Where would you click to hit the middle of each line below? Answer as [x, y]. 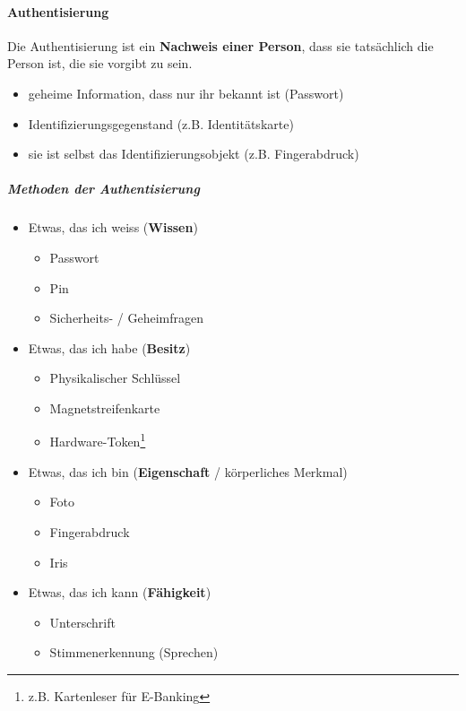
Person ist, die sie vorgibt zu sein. [100, 63]
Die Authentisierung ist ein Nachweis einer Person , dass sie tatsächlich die [220, 45]
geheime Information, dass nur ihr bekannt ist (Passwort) [186, 93]
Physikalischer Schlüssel [115, 378]
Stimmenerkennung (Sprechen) [134, 652]
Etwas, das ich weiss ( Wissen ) [113, 227]
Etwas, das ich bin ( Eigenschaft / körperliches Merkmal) [188, 471]
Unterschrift [82, 622]
